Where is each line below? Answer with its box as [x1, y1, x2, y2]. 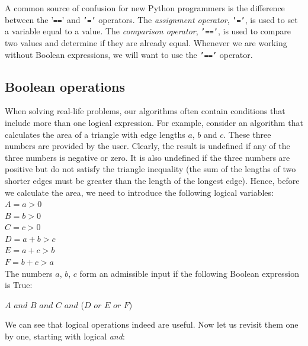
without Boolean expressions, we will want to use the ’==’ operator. [5, 48, 253, 60]
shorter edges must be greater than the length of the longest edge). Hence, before [5, 174, 300, 186]
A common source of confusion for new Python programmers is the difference [5, 2, 285, 14]
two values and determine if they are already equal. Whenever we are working [5, 36, 287, 48]
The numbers [5, 267, 53, 279]
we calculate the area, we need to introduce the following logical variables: [5, 186, 274, 198]
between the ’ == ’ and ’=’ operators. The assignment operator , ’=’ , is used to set [5, 13, 298, 25]
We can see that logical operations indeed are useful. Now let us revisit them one [5, 318, 299, 331]
